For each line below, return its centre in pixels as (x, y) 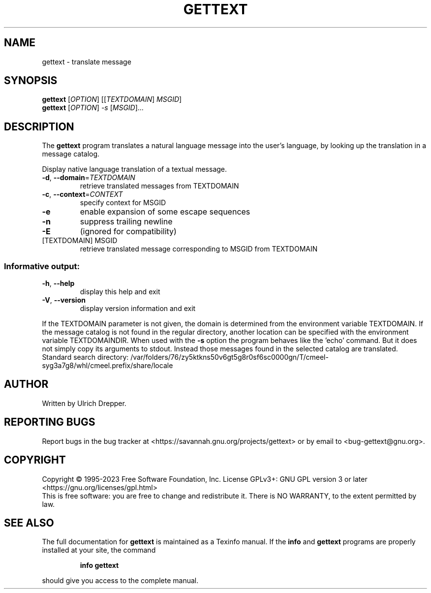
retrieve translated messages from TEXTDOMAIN (159, 186)
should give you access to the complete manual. (120, 581)
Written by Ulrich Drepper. (84, 403)
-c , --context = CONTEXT (82, 194)
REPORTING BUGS (50, 422)
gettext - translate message (87, 62)
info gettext (99, 565)
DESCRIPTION (39, 126)
